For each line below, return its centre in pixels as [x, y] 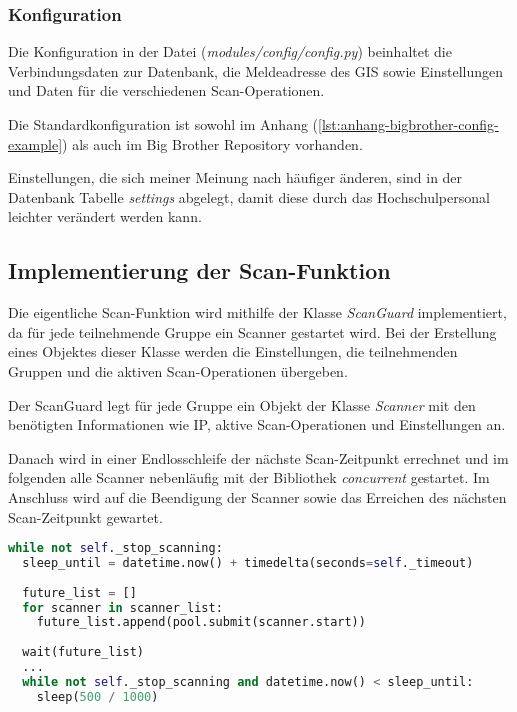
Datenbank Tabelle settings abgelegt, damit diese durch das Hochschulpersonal [249, 196]
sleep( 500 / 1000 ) [97, 696]
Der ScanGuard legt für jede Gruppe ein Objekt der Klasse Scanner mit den [242, 404]
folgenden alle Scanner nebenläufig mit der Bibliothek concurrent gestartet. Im [249, 477]
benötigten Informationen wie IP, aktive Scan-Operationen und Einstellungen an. [257, 424]
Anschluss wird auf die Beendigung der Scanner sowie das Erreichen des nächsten [257, 496]
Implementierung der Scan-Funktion [199, 270]
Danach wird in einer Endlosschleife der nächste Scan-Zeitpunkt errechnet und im [258, 457]
